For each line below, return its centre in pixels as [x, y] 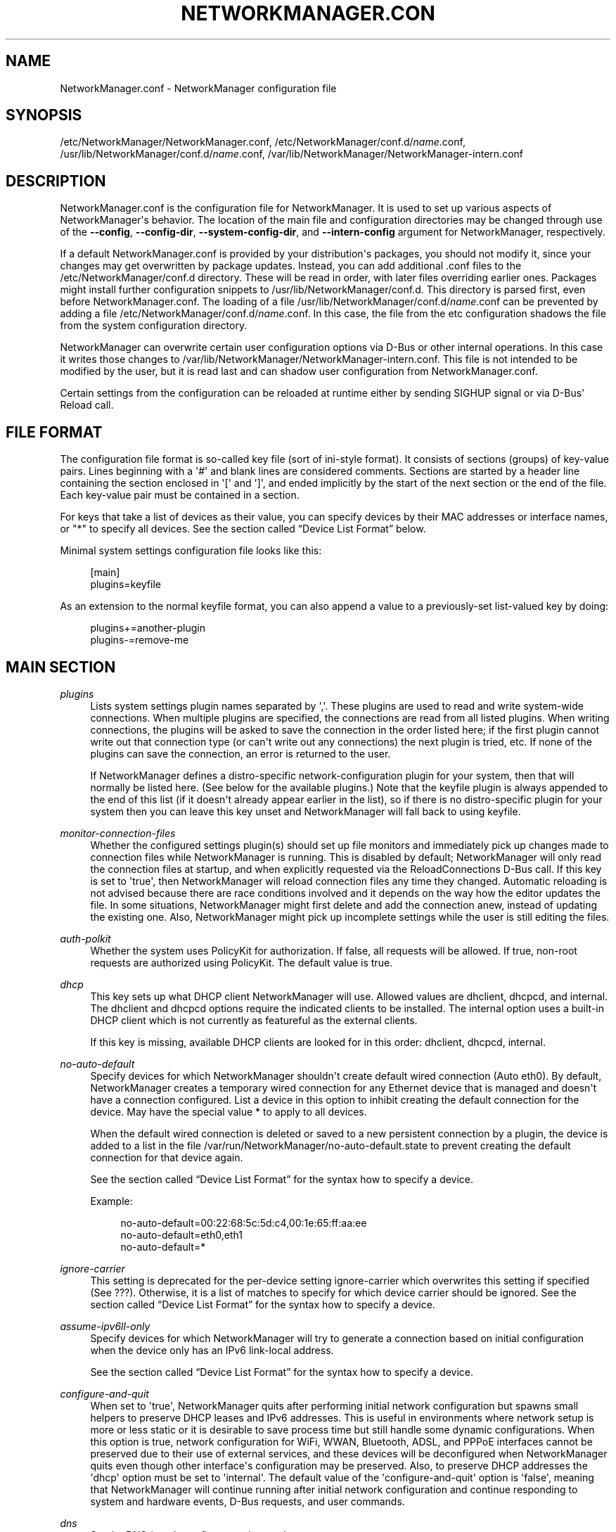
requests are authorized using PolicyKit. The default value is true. [242, 962]
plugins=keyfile [126, 585]
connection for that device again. [167, 1157]
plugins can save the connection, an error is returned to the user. [240, 753]
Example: [111, 1201]
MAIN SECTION [61, 667]
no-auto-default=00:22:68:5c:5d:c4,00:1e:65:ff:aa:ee [244, 1223]
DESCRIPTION [56, 181]
